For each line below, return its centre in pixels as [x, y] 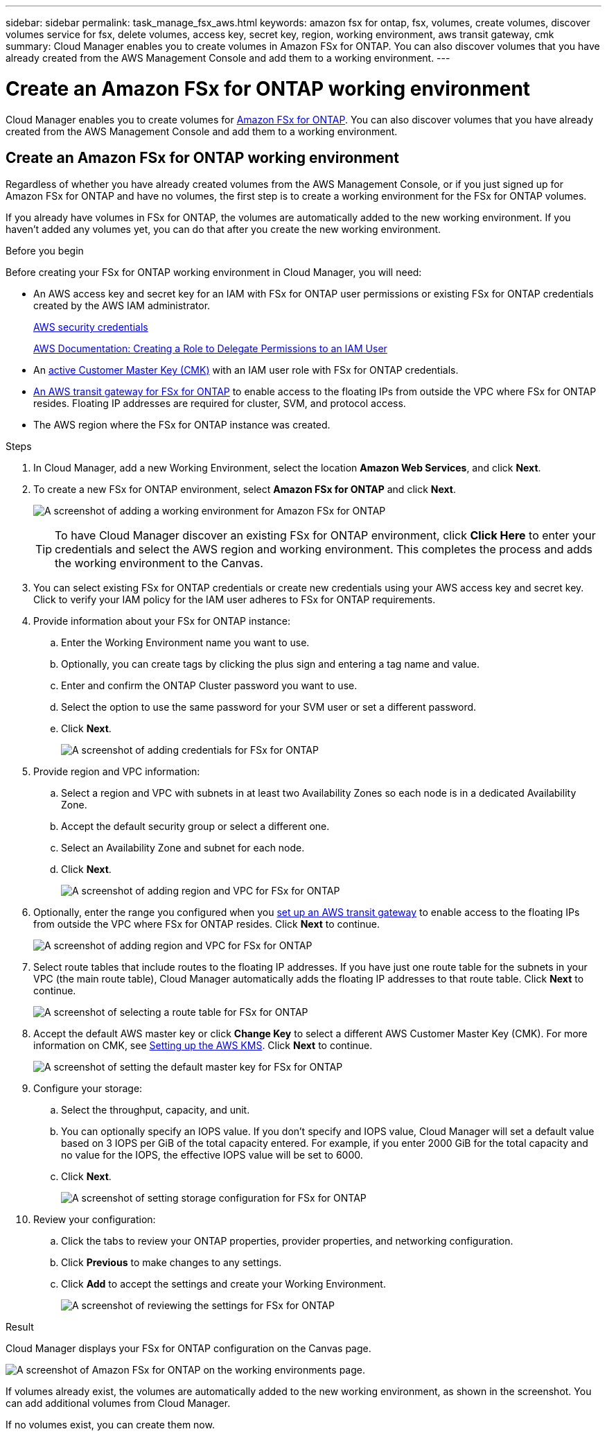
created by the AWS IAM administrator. [122, 306]
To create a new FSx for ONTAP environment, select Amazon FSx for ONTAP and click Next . [245, 490]
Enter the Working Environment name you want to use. [185, 643]
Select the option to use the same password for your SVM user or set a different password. [269, 707]
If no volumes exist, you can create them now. [110, 1425]
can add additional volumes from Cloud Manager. [118, 1403]
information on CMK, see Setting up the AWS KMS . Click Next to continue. [203, 1046]
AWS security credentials [91, 327]
